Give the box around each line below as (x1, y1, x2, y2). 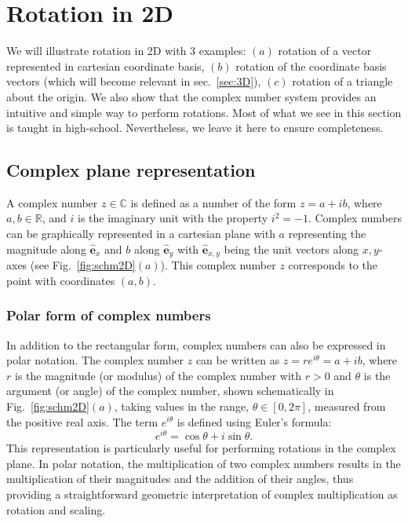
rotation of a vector (278, 42, 372, 59)
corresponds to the (288, 257, 377, 273)
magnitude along (6, 240, 86, 257)
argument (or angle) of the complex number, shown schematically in (6, 382, 334, 399)
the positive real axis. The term (6, 413, 158, 430)
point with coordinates (6, 272, 115, 288)
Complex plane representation (6, 158, 256, 182)
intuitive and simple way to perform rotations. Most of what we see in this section (6, 104, 402, 120)
